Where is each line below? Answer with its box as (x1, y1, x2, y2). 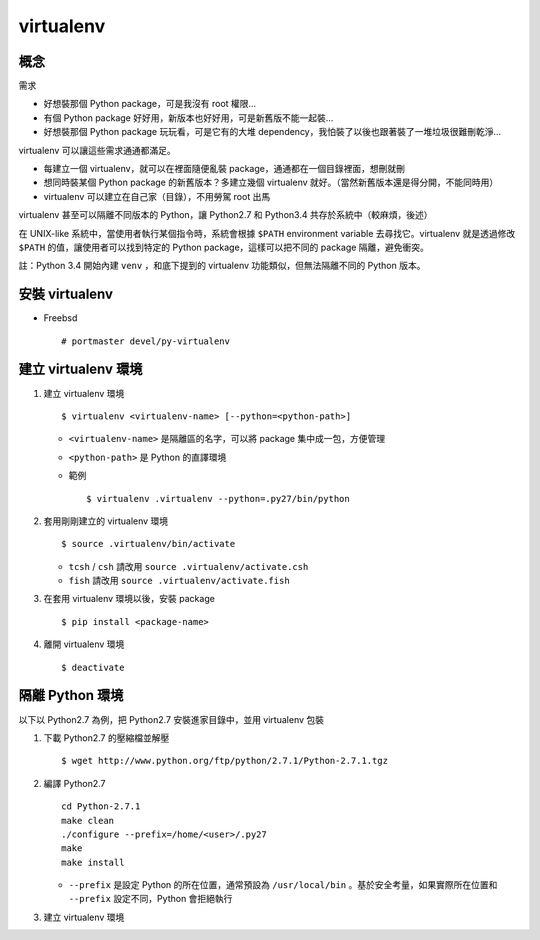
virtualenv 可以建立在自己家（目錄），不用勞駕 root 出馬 (43, 190, 271, 202)
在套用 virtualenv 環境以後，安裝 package (43, 593, 215, 605)
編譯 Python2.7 (43, 777, 106, 789)
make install (61, 856, 125, 868)
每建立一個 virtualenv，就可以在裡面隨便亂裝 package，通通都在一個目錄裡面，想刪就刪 (43, 163, 405, 175)
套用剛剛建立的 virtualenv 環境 (43, 515, 169, 527)
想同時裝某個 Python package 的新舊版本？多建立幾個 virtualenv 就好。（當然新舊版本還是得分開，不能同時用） (43, 176, 499, 189)
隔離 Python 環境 (18, 687, 124, 704)
